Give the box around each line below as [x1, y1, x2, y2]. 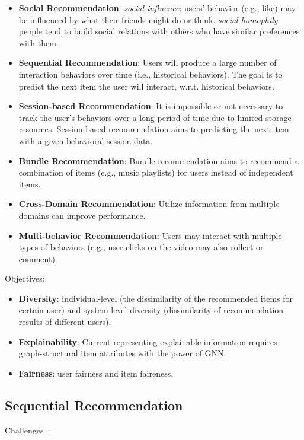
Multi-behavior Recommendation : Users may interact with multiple [18, 229, 282, 241]
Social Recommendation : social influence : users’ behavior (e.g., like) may [18, 2, 296, 14]
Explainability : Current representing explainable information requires [18, 335, 277, 347]
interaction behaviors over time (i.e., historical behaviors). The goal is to [18, 68, 283, 80]
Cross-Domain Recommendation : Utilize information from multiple [18, 197, 280, 210]
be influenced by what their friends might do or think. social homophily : [18, 13, 280, 25]
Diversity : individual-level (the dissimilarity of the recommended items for [18, 292, 293, 304]
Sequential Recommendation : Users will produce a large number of [18, 56, 277, 69]
